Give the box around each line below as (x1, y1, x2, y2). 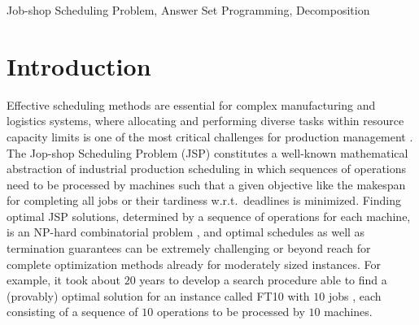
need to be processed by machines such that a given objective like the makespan (7, 175, 406, 193)
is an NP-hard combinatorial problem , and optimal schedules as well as (7, 223, 365, 240)
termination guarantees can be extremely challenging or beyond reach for (7, 240, 371, 257)
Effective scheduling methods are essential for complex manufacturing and (7, 96, 376, 113)
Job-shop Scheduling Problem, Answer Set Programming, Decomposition (7, 2, 370, 18)
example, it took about (7, 271, 121, 288)
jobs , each (328, 287, 382, 304)
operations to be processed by (156, 303, 305, 320)
